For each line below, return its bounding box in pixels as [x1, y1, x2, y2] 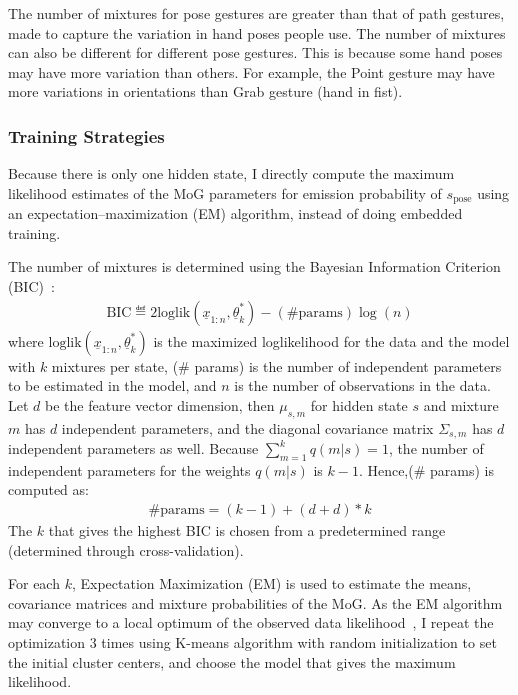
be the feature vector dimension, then [45, 394, 275, 415]
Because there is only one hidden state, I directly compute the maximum [8, 163, 455, 184]
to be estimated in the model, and [8, 375, 217, 396]
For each [8, 573, 60, 594]
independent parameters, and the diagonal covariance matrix [61, 417, 434, 438]
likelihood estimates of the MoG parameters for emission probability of [8, 182, 442, 203]
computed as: [8, 479, 89, 500]
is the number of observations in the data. [234, 375, 491, 396]
